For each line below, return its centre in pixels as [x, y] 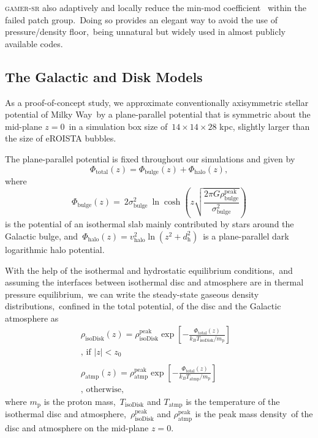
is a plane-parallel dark [246, 236]
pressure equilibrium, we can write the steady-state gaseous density [132, 294]
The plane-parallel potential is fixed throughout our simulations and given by [150, 158]
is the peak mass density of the [254, 414]
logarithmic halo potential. [55, 249]
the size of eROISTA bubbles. [61, 138]
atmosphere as [32, 318]
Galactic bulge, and [42, 236]
